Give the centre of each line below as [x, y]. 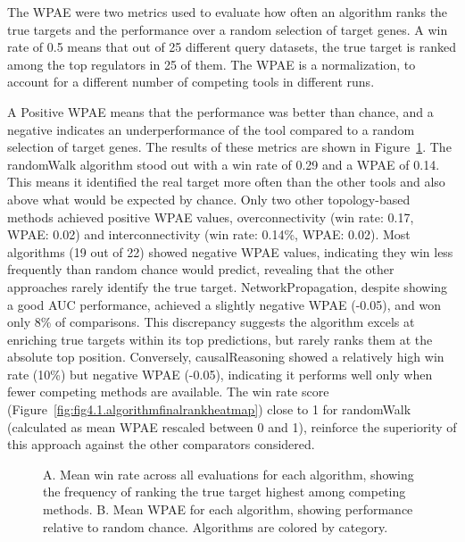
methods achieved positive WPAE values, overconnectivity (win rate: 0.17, [211, 217]
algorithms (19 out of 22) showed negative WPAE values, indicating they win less [230, 251]
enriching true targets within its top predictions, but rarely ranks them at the [220, 339]
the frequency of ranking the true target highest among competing [224, 492]
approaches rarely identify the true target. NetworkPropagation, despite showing [228, 286]
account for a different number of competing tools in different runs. [191, 82]
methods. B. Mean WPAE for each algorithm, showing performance [228, 509]
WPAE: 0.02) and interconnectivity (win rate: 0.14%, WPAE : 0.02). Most [209, 234]
